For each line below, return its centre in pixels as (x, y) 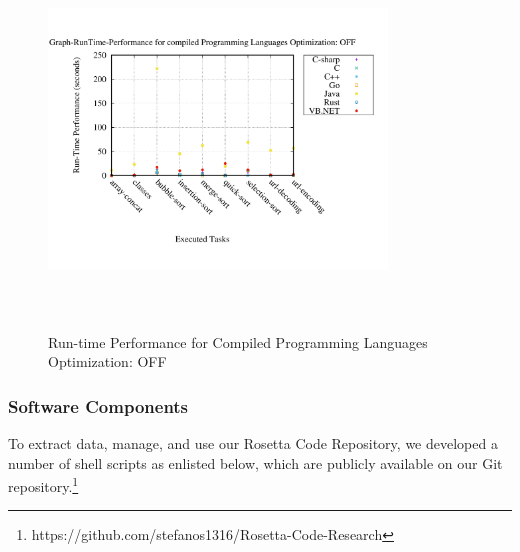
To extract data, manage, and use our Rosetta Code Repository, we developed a (253, 442)
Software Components (98, 405)
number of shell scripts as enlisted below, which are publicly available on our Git (255, 462)
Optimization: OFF (107, 361)
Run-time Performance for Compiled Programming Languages (238, 341)
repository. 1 (43, 484)
